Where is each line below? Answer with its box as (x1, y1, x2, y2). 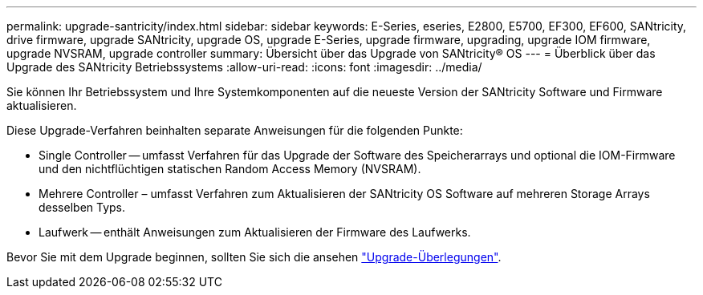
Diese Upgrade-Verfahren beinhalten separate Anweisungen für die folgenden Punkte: (6, 123, 463, 137)
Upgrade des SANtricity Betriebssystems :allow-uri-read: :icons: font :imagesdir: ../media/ (6, 60, 482, 74)
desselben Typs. (39, 200, 126, 214)
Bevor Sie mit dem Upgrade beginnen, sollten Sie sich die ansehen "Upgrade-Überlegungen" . (6, 250, 502, 264)
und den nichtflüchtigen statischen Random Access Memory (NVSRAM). (39, 162, 421, 176)
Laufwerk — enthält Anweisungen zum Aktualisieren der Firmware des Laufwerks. (39, 225, 471, 239)
